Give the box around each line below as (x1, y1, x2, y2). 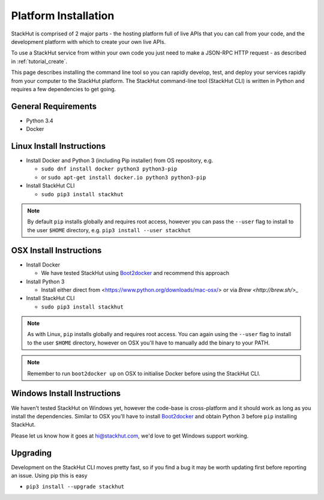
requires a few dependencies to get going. (11, 85, 116, 92)
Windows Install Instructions (11, 388, 121, 399)
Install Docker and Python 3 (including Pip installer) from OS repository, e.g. (26, 157, 214, 164)
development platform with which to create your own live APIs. (11, 38, 166, 45)
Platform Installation (11, 9, 115, 22)
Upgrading (11, 448, 52, 458)
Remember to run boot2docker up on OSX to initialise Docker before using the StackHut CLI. (27, 370, 261, 377)
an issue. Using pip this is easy (11, 472, 88, 480)
